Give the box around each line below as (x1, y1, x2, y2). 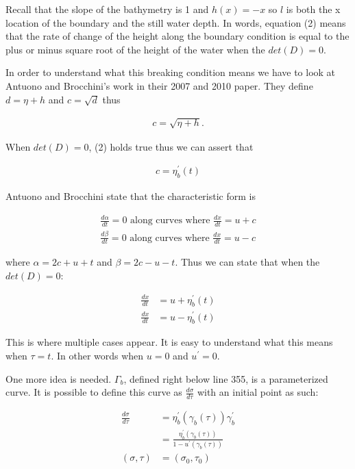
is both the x (286, 2, 341, 16)
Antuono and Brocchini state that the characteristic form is (5, 189, 256, 203)
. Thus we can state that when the (175, 255, 320, 269)
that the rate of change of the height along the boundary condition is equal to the (5, 29, 350, 43)
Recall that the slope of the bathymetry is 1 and (5, 2, 209, 16)
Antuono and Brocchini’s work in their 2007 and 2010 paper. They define (5, 78, 313, 92)
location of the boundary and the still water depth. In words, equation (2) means (5, 15, 346, 29)
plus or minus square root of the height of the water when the (5, 42, 265, 56)
